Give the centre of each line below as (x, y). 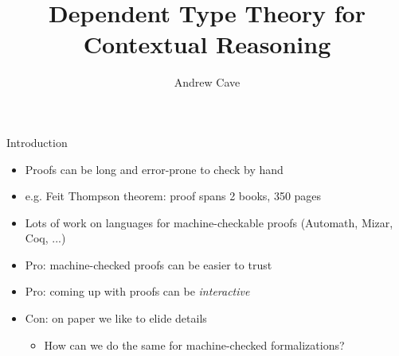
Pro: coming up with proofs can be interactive (137, 291)
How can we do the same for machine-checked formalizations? (194, 344)
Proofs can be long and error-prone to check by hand (154, 169)
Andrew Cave (207, 82)
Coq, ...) (45, 238)
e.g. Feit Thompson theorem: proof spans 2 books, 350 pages (173, 196)
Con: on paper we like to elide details (116, 318)
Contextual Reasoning (207, 44)
